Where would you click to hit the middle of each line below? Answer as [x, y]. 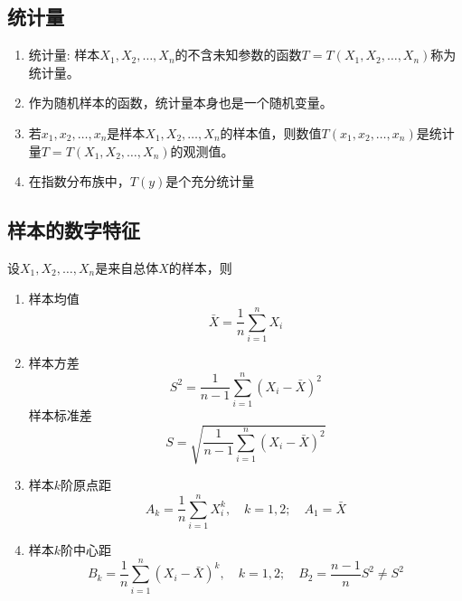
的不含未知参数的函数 [238, 55]
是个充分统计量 [210, 181]
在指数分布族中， [79, 181]
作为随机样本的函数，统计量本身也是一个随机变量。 [180, 103]
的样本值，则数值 [271, 132]
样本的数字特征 [74, 230]
